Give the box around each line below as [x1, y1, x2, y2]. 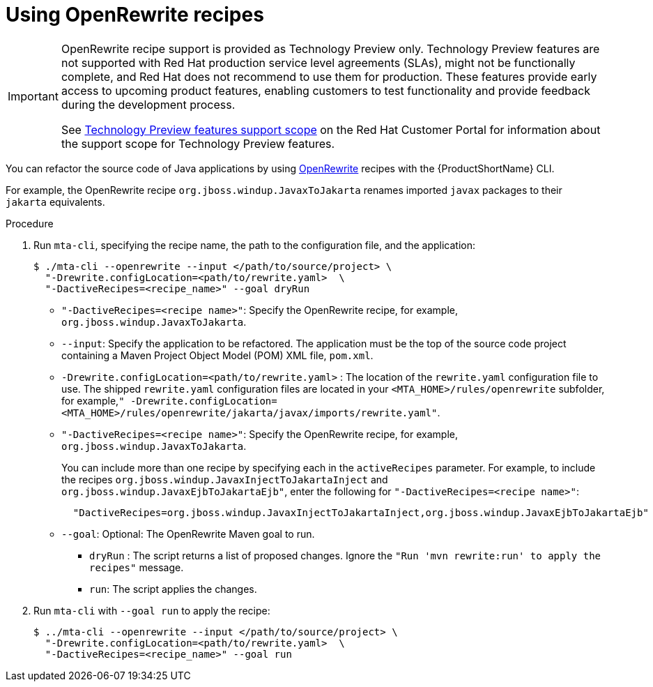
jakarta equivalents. [6, 195, 105, 208]
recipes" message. [89, 561, 184, 573]
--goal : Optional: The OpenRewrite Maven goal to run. [61, 527, 315, 540]
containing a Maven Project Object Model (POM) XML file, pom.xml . [61, 349, 374, 361]
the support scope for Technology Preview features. [61, 136, 335, 151]
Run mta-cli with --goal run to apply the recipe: [33, 604, 270, 617]
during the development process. [61, 97, 236, 112]
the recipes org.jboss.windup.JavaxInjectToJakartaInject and [61, 473, 388, 485]
